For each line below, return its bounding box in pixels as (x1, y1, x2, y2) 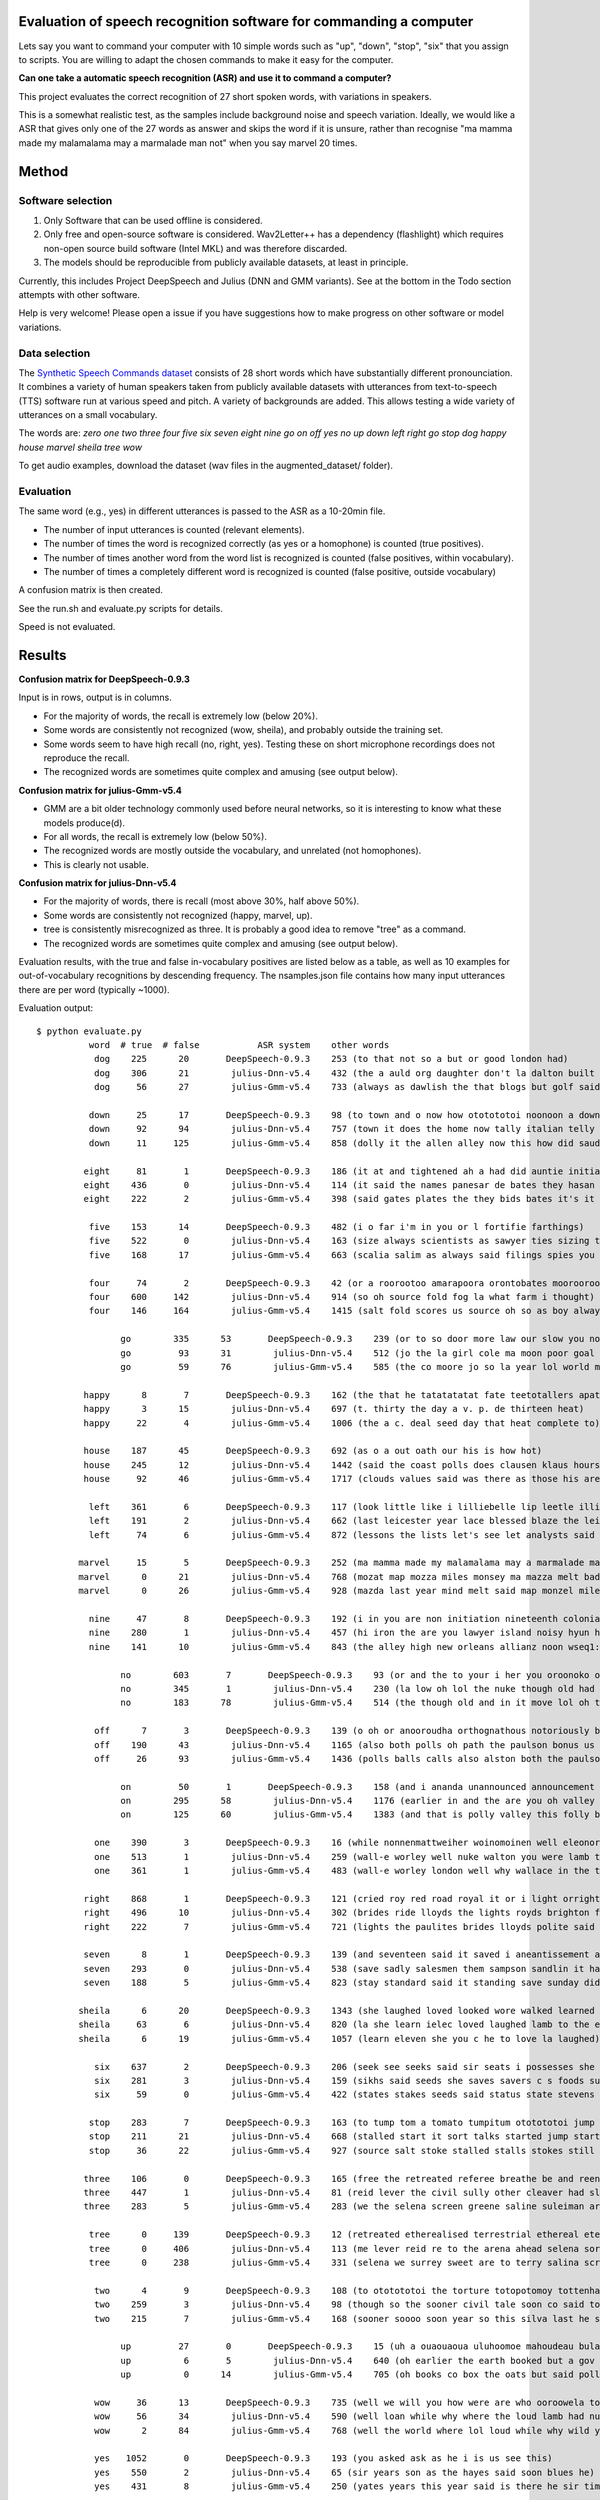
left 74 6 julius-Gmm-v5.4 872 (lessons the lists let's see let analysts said (88, 1529, 595, 1540)
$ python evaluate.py (36, 1025, 142, 1037)
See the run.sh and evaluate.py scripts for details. (18, 602, 224, 614)
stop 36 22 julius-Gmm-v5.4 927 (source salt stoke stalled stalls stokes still (88, 2145, 595, 2156)
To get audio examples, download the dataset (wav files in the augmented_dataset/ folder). (18, 460, 394, 472)
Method (18, 163, 69, 180)
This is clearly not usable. (43, 858, 149, 870)
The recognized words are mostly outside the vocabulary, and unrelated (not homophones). (43, 845, 422, 857)
